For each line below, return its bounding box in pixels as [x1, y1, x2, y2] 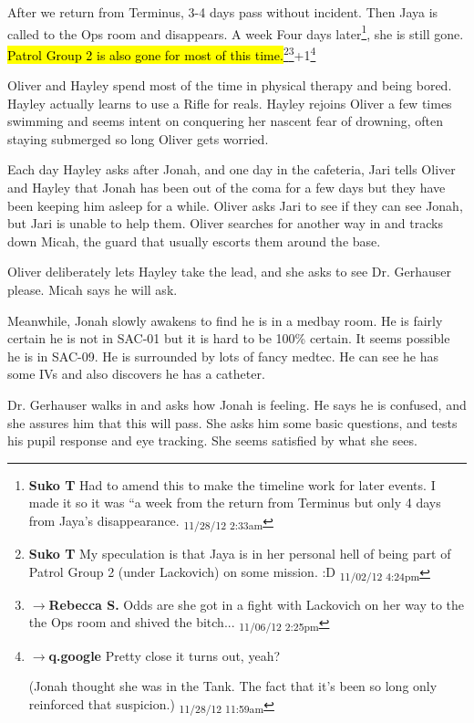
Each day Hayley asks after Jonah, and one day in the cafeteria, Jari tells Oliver [7, 160, 456, 179]
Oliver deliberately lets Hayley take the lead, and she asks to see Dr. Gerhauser [7, 262, 452, 281]
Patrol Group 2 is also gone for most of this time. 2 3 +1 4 [7, 42, 316, 64]
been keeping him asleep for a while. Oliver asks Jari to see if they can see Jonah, [7, 195, 463, 215]
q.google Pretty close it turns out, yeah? [48, 645, 281, 665]
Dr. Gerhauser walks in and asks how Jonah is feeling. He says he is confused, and [7, 395, 467, 414]
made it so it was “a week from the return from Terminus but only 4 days [28, 493, 441, 512]
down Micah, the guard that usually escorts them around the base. [7, 231, 381, 250]
